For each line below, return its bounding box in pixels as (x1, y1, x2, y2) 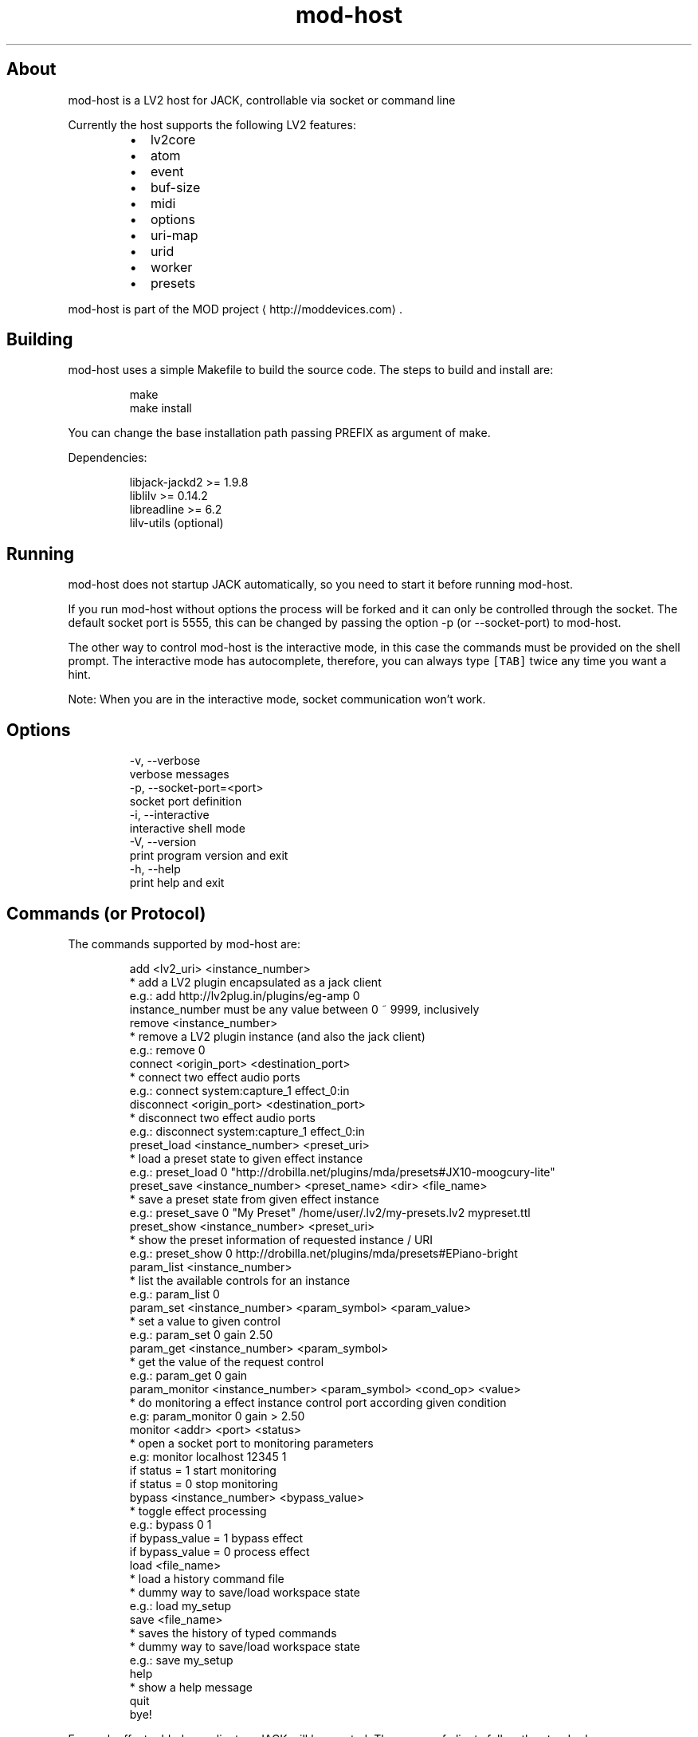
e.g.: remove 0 (129, 1042, 206, 1057)
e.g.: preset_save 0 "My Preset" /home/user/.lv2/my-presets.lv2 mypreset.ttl (129, 1205, 531, 1219)
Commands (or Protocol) (6, 903, 206, 924)
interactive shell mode (129, 821, 245, 836)
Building (6, 329, 73, 350)
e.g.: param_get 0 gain (129, 1368, 248, 1382)
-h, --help (129, 862, 181, 876)
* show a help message (129, 1680, 253, 1694)
